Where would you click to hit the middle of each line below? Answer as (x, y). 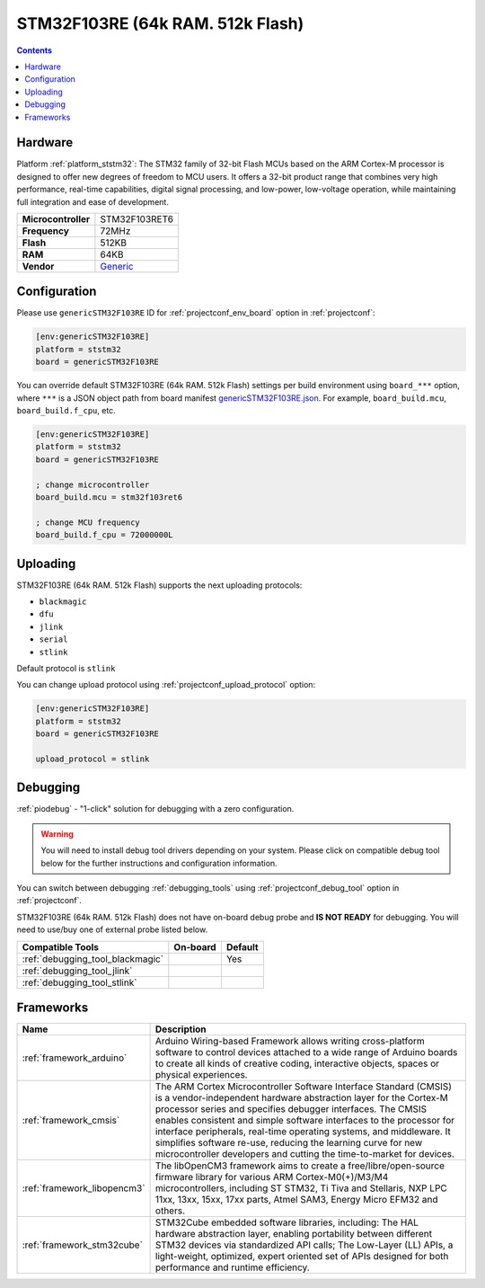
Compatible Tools (60, 946)
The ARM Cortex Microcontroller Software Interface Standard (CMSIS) (304, 1087)
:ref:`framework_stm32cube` (83, 1245)
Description (181, 1029)
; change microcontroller (93, 484)
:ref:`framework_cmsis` (71, 1121)
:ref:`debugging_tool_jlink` (77, 971)
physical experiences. (201, 1075)
